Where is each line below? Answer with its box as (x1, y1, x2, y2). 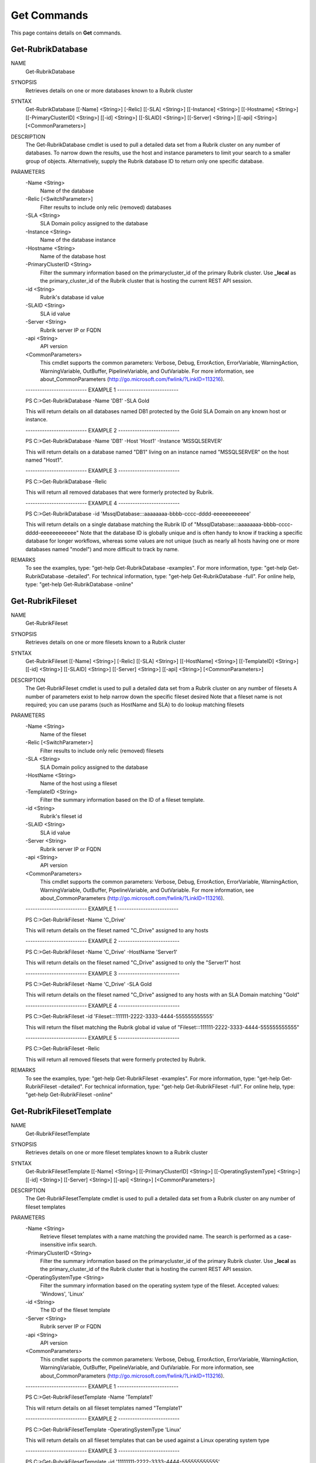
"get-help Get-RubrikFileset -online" (25, 1091, 113, 1098)
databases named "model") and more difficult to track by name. (25, 545, 180, 552)
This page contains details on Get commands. (11, 29, 122, 36)
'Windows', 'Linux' (40, 1290, 85, 1297)
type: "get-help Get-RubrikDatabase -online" (25, 581, 134, 588)
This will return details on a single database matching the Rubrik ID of (25, 521, 193, 528)
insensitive (40, 1241, 66, 1248)
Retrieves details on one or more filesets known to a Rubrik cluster (25, 638, 186, 646)
